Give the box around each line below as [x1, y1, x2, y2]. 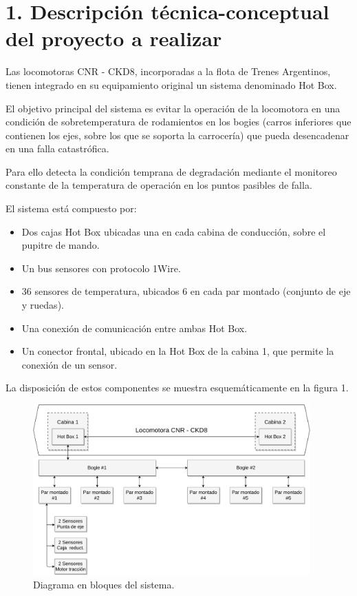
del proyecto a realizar [6, 24, 222, 52]
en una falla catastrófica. [6, 141, 109, 156]
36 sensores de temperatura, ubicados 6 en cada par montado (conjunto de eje [21, 284, 351, 298]
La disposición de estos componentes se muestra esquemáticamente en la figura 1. [6, 380, 349, 395]
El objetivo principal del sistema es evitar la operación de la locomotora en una [6, 101, 340, 115]
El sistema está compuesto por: [6, 201, 137, 216]
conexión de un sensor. [21, 357, 118, 371]
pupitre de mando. [21, 238, 100, 252]
